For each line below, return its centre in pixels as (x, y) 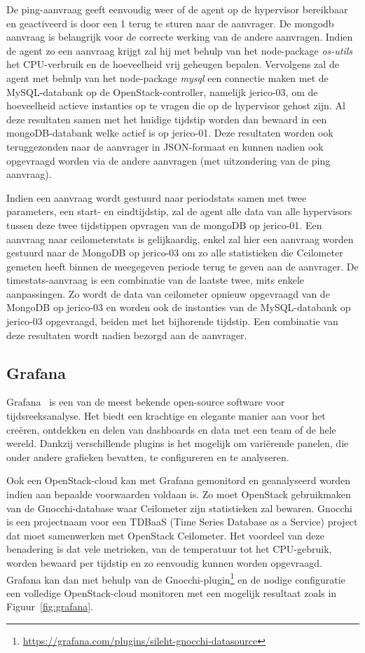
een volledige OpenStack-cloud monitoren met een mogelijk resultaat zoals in (172, 592)
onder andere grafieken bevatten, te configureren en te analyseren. (148, 456)
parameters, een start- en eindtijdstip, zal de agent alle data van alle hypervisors (179, 211)
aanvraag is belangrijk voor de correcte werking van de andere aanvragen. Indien (180, 37)
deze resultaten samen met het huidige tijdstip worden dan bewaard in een (167, 119)
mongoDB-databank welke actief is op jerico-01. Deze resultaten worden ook (170, 133)
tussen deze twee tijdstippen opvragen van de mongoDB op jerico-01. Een (164, 225)
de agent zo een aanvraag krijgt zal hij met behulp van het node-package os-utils (180, 50)
